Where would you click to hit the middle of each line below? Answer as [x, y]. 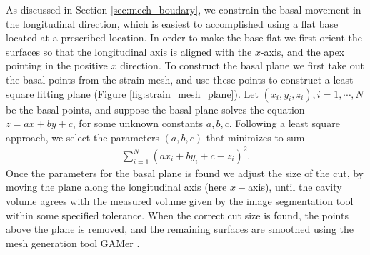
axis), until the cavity [295, 187]
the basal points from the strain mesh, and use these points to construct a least [180, 79]
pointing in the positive [57, 65]
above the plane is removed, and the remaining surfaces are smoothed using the [180, 229]
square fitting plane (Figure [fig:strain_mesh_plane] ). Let [132, 93]
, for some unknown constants [138, 123]
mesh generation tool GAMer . [73, 242]
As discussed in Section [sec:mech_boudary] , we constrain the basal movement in [184, 9]
